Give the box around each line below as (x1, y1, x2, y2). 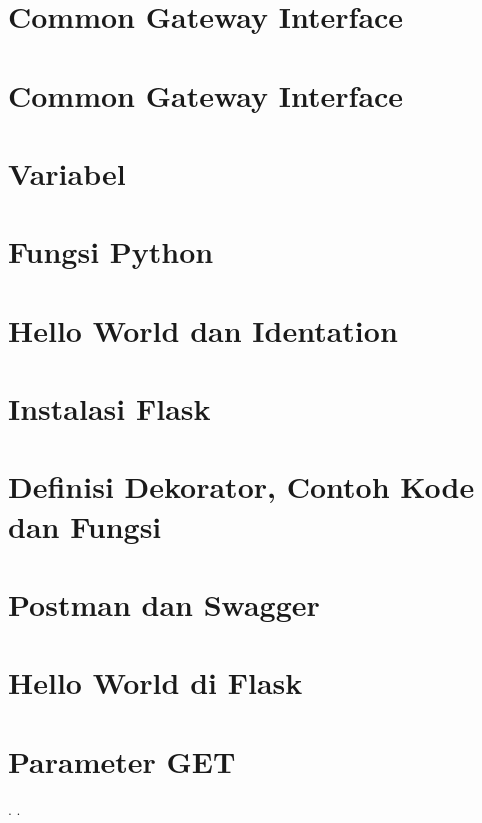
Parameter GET (8, 740, 236, 781)
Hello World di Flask (8, 662, 303, 703)
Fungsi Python (8, 231, 214, 272)
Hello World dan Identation (8, 309, 398, 350)
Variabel (8, 152, 126, 193)
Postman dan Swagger (8, 584, 320, 624)
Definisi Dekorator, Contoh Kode (8, 466, 475, 507)
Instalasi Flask (8, 388, 211, 429)
